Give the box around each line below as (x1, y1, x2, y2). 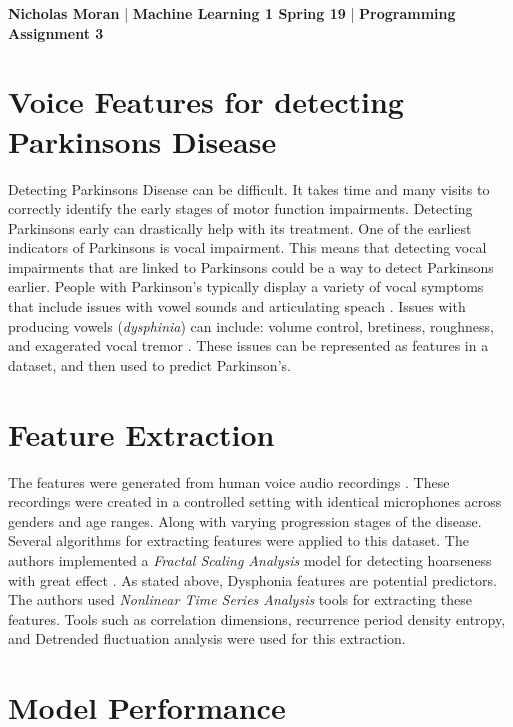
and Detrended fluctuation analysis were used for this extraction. (8, 628, 406, 649)
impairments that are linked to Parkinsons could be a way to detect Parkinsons (8, 256, 494, 277)
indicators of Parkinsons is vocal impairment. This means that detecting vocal (8, 237, 487, 258)
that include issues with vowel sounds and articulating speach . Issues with (8, 296, 466, 317)
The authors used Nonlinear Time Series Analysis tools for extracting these (8, 589, 472, 610)
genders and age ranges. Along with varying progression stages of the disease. (8, 510, 482, 531)
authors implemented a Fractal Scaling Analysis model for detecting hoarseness (8, 549, 492, 570)
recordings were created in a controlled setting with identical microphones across (8, 491, 502, 512)
